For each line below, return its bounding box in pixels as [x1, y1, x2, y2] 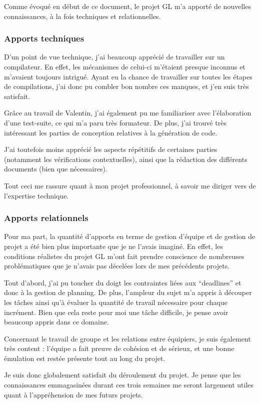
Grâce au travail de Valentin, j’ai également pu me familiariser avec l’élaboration [4, 107, 251, 118]
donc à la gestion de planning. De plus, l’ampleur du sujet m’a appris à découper [4, 287, 252, 297]
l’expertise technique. [4, 190, 69, 200]
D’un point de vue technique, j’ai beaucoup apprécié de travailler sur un [4, 51, 225, 62]
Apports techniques [4, 32, 84, 44]
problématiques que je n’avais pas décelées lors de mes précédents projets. [4, 260, 230, 271]
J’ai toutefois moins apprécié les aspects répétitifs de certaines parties [4, 144, 217, 154]
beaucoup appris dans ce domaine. [4, 316, 109, 327]
